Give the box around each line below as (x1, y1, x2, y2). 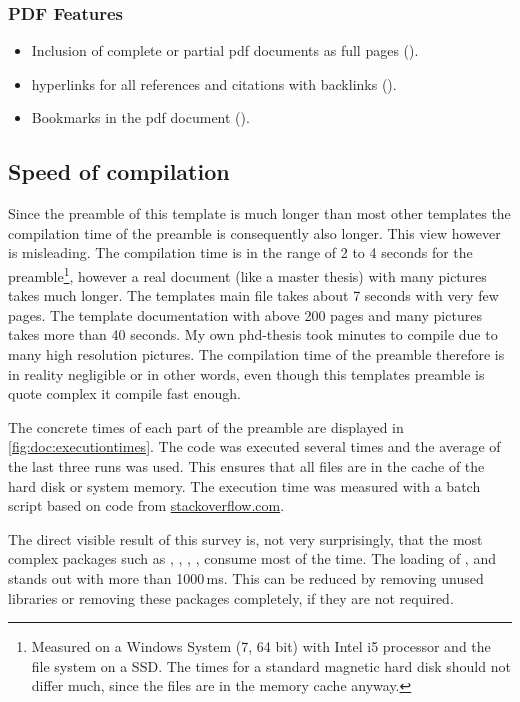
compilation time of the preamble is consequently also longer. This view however (8, 222, 501, 243)
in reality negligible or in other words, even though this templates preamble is (8, 363, 485, 384)
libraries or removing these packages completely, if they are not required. (8, 587, 454, 608)
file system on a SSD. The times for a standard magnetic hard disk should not (31, 655, 511, 676)
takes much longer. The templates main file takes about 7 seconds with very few (8, 285, 499, 306)
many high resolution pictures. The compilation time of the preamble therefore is (8, 344, 505, 365)
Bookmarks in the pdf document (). (31, 107, 250, 128)
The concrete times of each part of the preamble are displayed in (8, 416, 404, 437)
